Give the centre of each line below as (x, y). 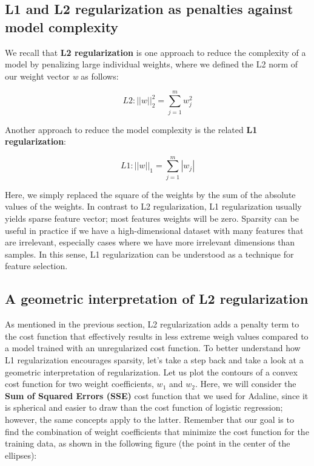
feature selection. (36, 266)
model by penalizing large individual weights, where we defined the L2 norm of (152, 64)
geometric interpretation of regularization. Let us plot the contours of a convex (151, 372)
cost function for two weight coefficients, (79, 384)
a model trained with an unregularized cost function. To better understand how (153, 348)
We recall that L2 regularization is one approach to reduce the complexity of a (155, 52)
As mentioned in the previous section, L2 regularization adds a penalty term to (152, 324)
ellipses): (21, 455)
